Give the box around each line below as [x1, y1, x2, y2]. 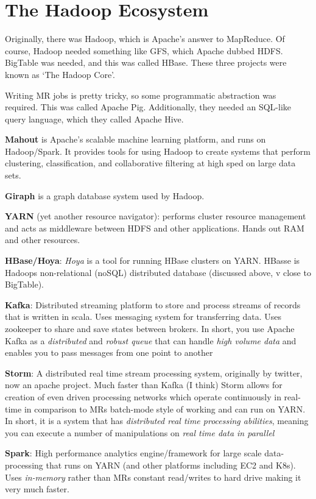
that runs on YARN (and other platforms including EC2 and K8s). [46, 458, 296, 471]
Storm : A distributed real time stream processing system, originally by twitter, [5, 366, 303, 379]
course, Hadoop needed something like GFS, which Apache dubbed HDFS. [5, 44, 283, 57]
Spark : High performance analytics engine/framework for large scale [5, 447, 262, 459]
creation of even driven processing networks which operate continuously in [5, 390, 281, 403]
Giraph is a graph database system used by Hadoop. [5, 189, 205, 202]
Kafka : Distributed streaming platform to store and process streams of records [5, 298, 301, 311]
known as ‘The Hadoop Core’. [5, 68, 115, 80]
